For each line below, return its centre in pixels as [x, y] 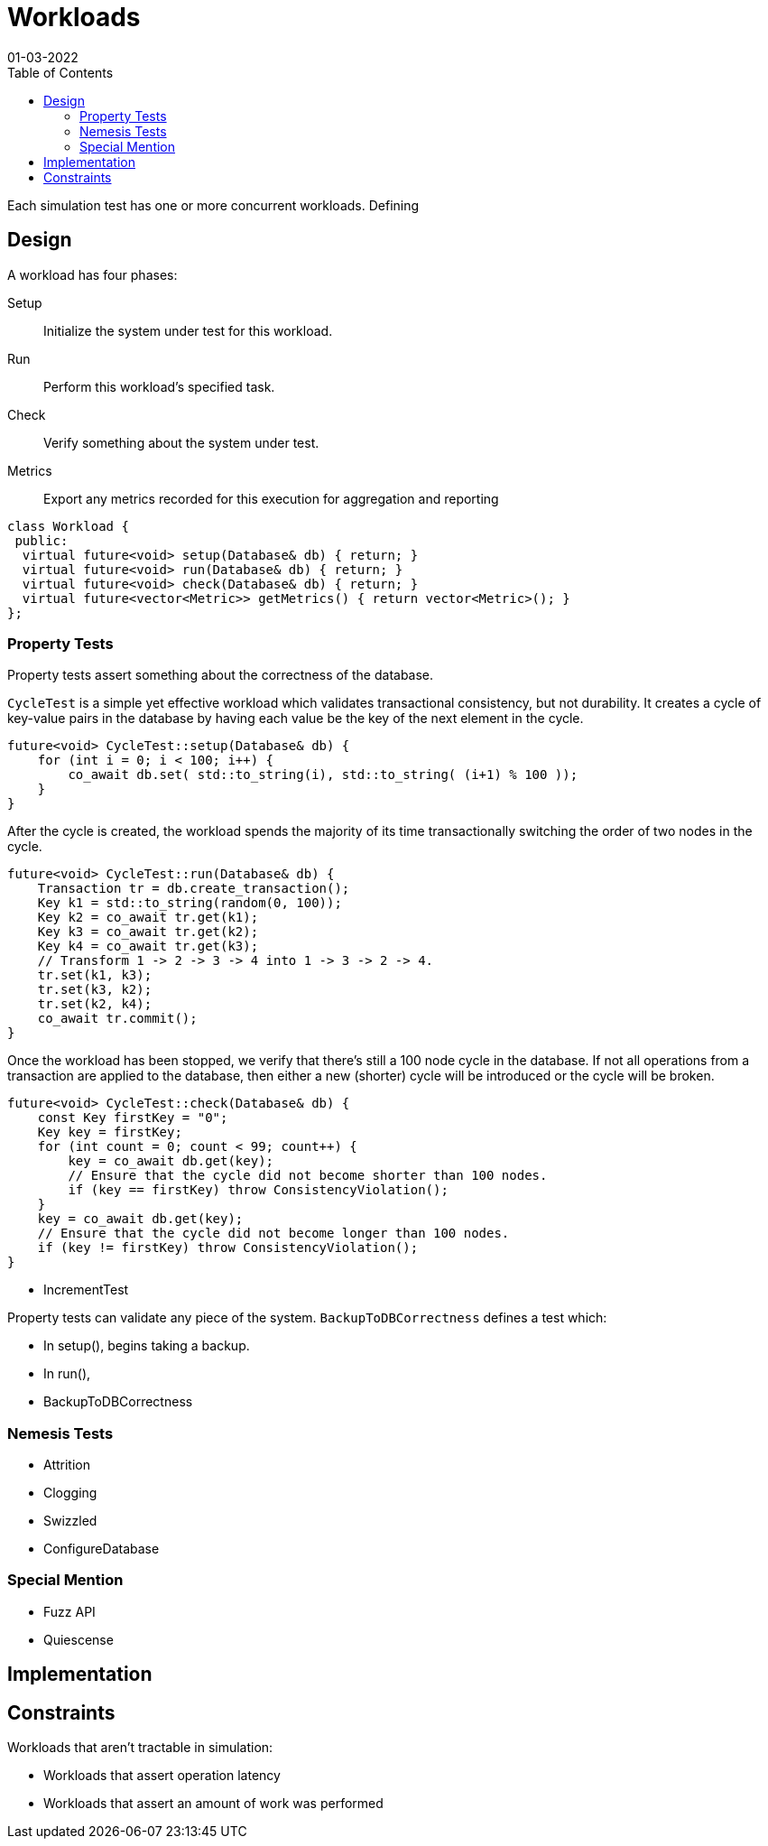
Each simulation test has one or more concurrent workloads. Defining [213, 205]
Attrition [67, 1465]
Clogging [70, 1493]
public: [42, 540]
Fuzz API [69, 1611]
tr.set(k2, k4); [95, 1004]
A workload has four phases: [93, 274]
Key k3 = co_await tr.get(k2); [148, 932]
